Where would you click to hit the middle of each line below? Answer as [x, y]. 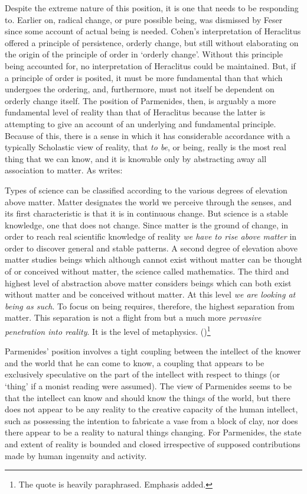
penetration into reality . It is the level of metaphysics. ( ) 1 [108, 330]
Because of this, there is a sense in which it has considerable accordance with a [148, 135]
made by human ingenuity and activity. [76, 455]
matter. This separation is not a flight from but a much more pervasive [133, 317]
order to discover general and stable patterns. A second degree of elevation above [151, 248]
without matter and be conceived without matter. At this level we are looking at [150, 294]
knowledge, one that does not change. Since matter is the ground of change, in [147, 225]
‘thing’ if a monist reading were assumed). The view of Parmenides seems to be [148, 386]
